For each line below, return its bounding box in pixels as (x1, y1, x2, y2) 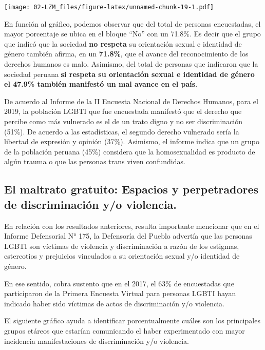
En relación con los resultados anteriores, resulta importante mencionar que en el (4, 220, 259, 231)
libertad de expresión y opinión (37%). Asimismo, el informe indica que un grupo (4, 136, 260, 147)
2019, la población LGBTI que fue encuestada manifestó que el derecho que (4, 106, 242, 116)
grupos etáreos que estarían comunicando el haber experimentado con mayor (4, 325, 245, 336)
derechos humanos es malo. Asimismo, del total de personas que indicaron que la (4, 59, 258, 69)
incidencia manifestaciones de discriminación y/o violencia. (4, 335, 189, 346)
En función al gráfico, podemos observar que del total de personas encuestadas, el (4, 18, 261, 29)
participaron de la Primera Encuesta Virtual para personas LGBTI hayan (4, 288, 236, 299)
